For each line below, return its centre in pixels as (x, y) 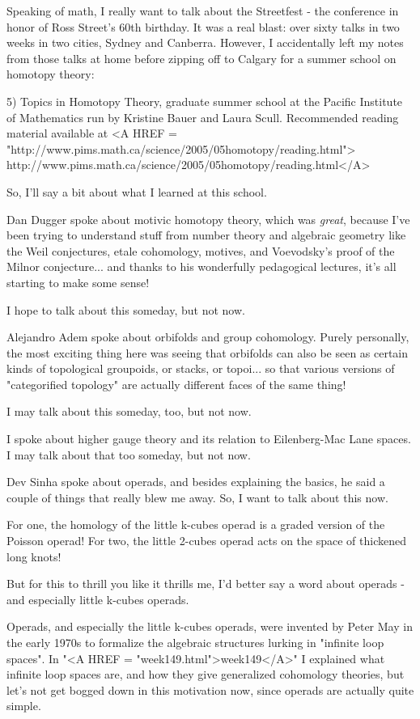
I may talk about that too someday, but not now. (129, 454)
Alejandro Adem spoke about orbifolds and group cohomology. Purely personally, (208, 337)
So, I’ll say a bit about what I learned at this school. (137, 191)
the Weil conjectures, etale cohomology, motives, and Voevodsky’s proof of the (201, 250)
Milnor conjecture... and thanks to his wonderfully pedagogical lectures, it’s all (202, 266)
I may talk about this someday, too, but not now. (129, 411)
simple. (24, 706)
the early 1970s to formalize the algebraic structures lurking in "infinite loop (195, 642)
